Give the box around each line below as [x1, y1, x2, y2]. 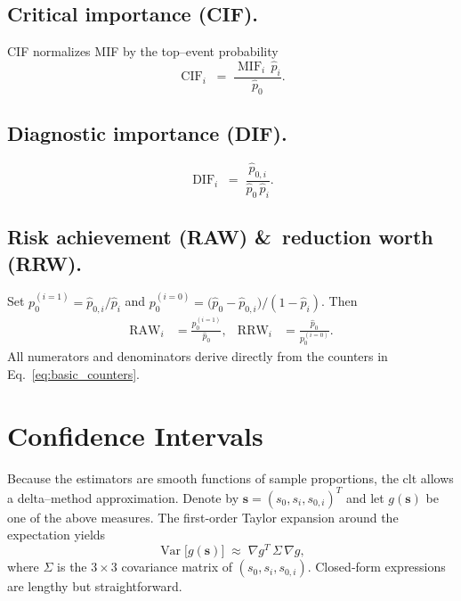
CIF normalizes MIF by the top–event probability [7, 42, 279, 61]
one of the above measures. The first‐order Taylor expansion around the [7, 507, 399, 526]
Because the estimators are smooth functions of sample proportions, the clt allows [7, 468, 454, 487]
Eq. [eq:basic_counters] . [7, 365, 140, 383]
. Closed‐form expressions [307, 557, 446, 576]
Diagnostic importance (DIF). [7, 119, 287, 147]
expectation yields [7, 525, 106, 544]
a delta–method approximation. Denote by [7, 488, 239, 506]
